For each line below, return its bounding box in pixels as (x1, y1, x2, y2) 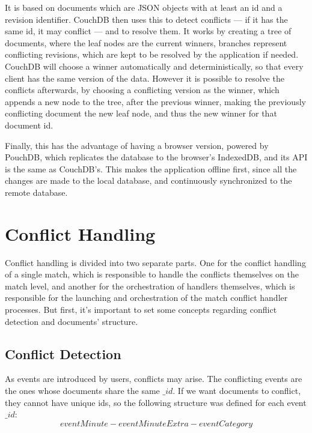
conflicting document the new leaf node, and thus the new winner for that (5, 107, 277, 120)
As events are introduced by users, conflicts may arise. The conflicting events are (5, 372, 302, 385)
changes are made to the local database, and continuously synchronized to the (5, 174, 292, 187)
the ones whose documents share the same (5, 384, 160, 396)
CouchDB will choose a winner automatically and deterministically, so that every (5, 59, 304, 72)
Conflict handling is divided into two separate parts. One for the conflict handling (5, 256, 306, 268)
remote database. (5, 186, 68, 198)
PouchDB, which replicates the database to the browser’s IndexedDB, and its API (5, 151, 308, 163)
